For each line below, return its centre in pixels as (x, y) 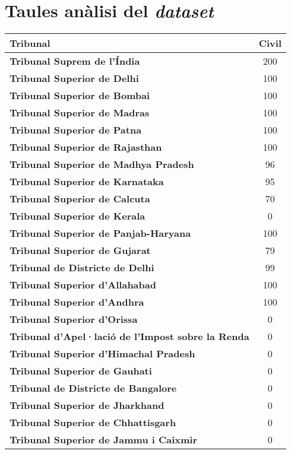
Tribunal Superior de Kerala (78, 216)
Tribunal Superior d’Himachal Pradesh (102, 354)
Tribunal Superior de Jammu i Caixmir (104, 440)
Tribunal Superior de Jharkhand (87, 405)
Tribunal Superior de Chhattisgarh (93, 423)
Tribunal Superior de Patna (76, 130)
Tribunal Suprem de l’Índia (75, 61)
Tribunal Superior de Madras (80, 113)
